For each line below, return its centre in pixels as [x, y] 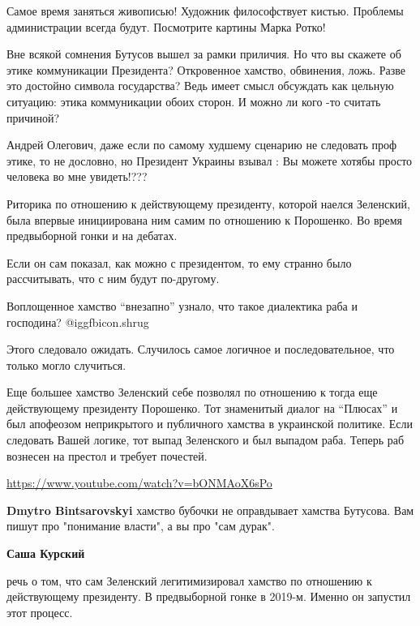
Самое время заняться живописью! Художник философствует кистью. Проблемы [205, 11]
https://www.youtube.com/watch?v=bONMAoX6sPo [139, 483]
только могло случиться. [66, 364]
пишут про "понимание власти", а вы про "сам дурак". [141, 526]
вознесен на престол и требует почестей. [107, 455]
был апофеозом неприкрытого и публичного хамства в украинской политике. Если [210, 424]
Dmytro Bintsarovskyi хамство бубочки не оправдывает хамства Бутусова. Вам [210, 510]
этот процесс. [40, 612]
